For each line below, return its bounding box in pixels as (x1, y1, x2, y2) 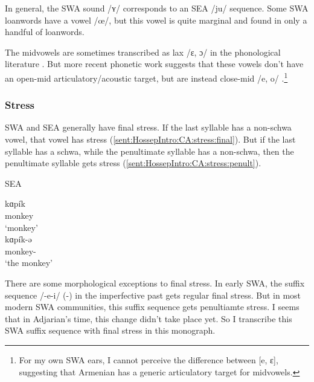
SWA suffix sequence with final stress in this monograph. (5, 324, 216, 337)
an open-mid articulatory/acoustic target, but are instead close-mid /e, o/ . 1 (5, 70, 288, 84)
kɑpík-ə (5, 233, 32, 245)
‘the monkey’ (5, 256, 53, 269)
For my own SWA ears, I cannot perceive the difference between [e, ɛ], (19, 353, 278, 366)
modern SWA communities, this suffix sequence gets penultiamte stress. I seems (5, 300, 300, 313)
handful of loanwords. (5, 25, 85, 38)
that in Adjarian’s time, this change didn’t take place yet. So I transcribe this (5, 312, 292, 325)
